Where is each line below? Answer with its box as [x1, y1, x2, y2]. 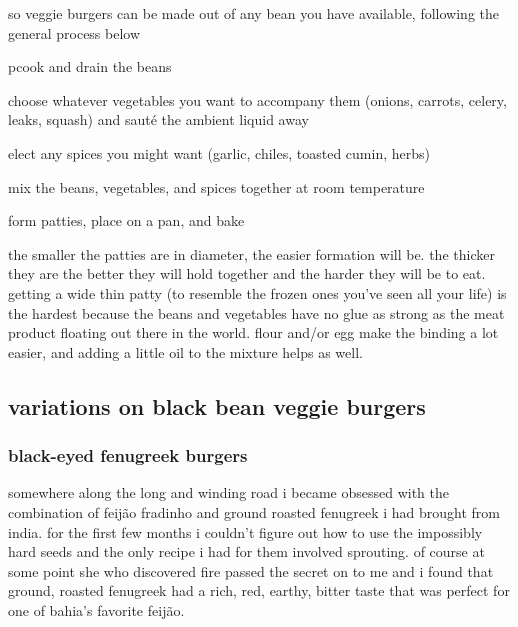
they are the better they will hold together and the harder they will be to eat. [8, 263, 486, 284]
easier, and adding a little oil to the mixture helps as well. [8, 341, 363, 362]
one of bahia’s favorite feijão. [8, 599, 185, 620]
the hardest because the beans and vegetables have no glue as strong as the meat [8, 302, 505, 323]
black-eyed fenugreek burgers [8, 443, 248, 468]
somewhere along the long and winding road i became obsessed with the [8, 482, 449, 503]
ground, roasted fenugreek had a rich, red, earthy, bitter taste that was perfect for [8, 580, 510, 601]
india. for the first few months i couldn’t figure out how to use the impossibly [8, 521, 483, 542]
